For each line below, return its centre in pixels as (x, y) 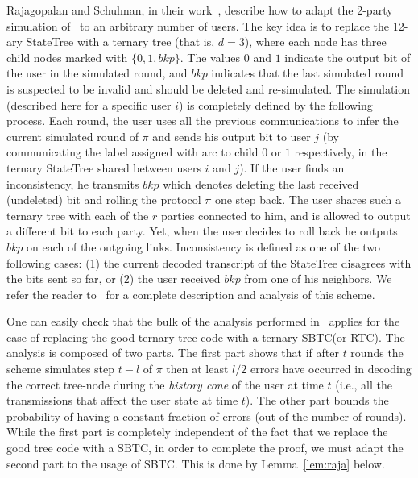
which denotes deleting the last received (261, 183)
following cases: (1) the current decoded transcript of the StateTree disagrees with (209, 262)
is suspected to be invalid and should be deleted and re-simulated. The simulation (209, 88)
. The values (210, 57)
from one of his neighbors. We (318, 278)
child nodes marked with (67, 57)
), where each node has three (315, 42)
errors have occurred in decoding (331, 369)
